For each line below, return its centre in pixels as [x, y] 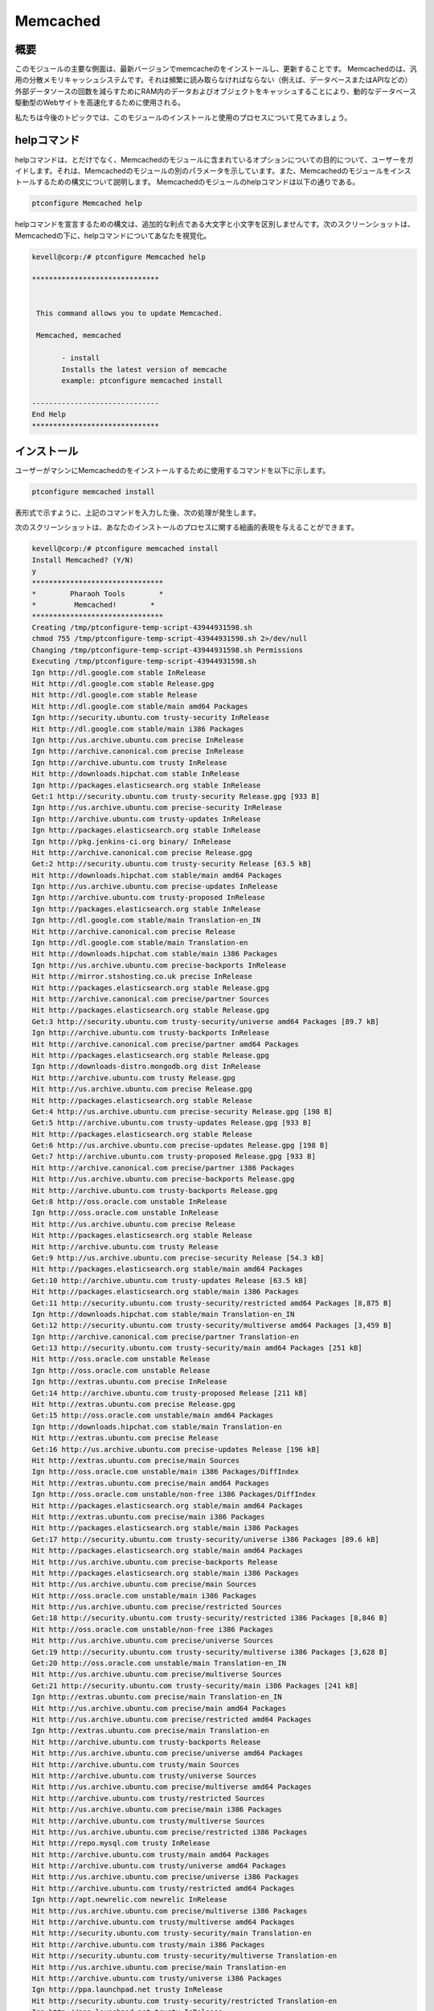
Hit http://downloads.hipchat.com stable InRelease [136, 774]
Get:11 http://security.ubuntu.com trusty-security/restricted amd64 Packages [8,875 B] [212, 1303]
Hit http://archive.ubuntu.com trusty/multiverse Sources [148, 1821]
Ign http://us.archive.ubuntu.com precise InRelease [138, 740]
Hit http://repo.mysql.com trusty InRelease [121, 1843]
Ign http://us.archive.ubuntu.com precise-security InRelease [157, 808]
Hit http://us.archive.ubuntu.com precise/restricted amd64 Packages [172, 1719]
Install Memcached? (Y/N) [83, 560]
